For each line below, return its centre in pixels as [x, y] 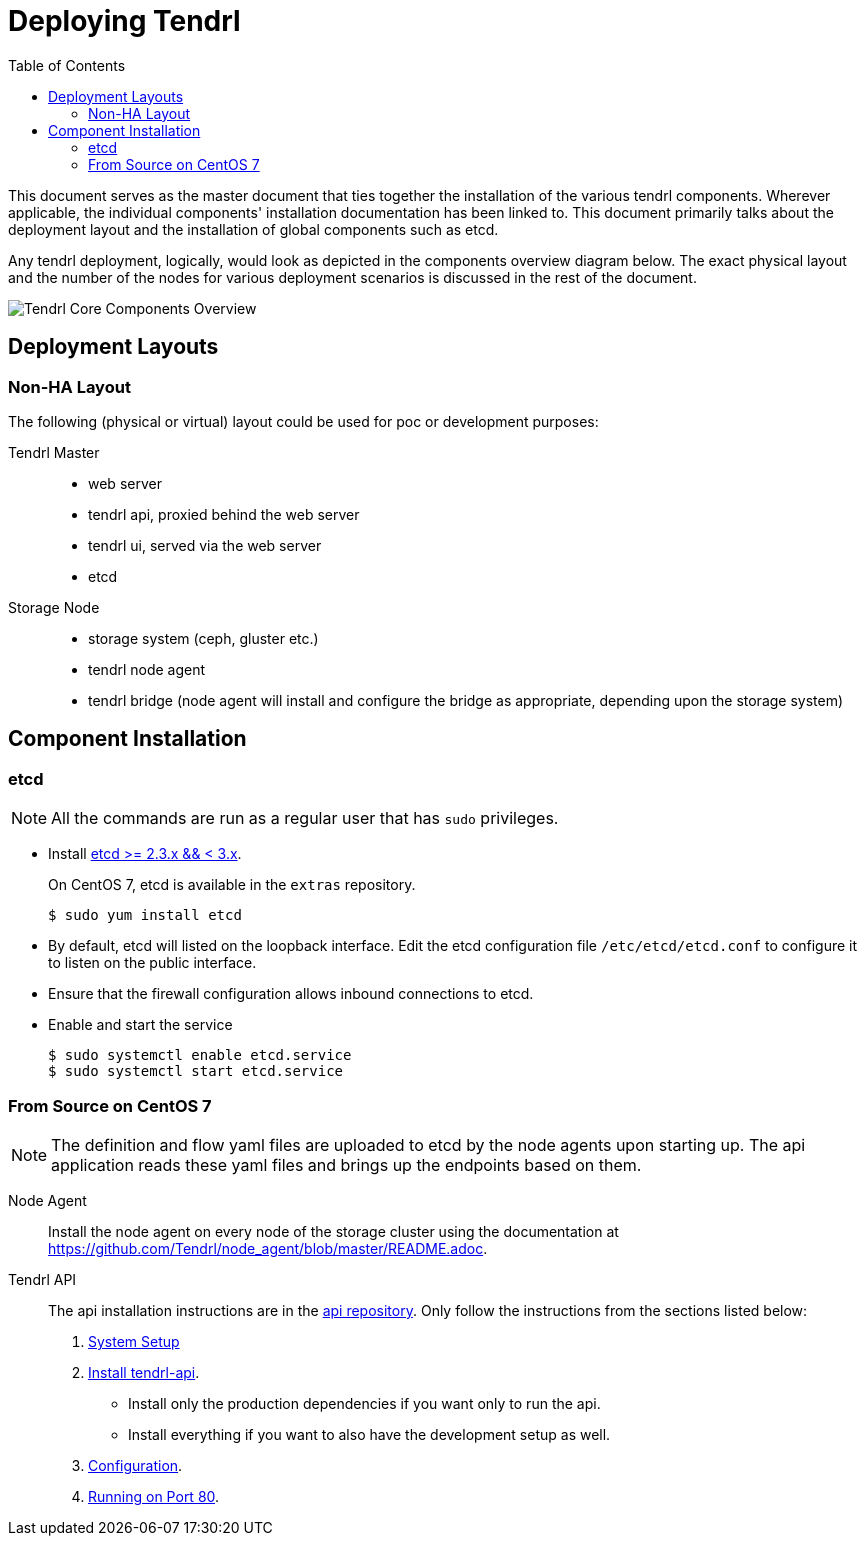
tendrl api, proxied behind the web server [224, 514]
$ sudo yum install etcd [145, 915]
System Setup [134, 1341]
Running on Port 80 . [154, 1496]
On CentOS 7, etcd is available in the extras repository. [232, 885]
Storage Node [54, 607]
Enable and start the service [140, 1025]
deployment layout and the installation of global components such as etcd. [253, 229]
